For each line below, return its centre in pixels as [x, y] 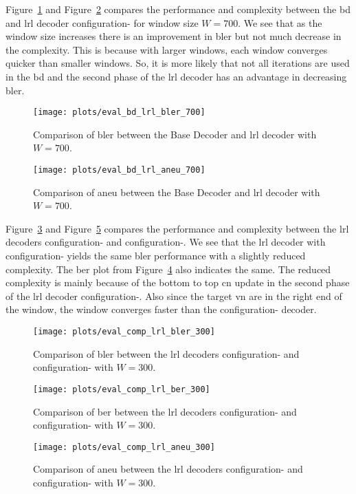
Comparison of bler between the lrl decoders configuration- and [166, 353]
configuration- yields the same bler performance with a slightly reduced [156, 256]
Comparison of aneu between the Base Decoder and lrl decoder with [177, 192]
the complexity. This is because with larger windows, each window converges [167, 49]
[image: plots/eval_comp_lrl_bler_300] [124, 332]
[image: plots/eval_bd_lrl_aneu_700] [119, 170]
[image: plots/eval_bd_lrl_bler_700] [119, 112]
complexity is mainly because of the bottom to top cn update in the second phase [178, 282]
